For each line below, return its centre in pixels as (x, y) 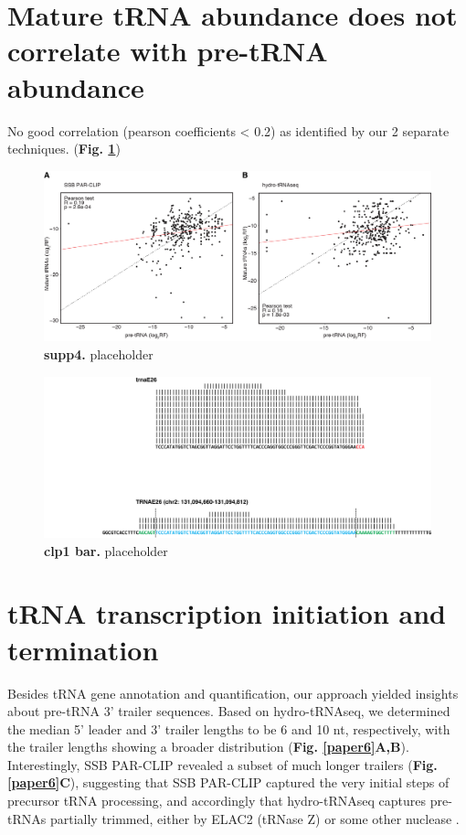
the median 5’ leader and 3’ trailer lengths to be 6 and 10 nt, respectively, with (229, 728)
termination (83, 649)
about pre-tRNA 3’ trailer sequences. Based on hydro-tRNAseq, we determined (229, 711)
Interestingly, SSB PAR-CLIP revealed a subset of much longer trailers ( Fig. (222, 764)
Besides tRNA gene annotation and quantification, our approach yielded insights (233, 693)
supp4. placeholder (99, 354)
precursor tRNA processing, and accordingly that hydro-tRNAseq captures (217, 801)
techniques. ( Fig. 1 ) (64, 149)
